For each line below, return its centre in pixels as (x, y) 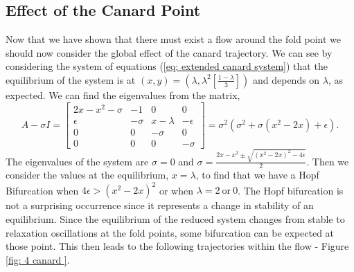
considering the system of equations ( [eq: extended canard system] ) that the (167, 66)
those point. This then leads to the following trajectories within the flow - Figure (177, 246)
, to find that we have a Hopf (257, 175)
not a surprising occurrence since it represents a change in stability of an (160, 205)
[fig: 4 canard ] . (38, 259)
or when (176, 190)
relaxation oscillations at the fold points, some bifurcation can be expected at (170, 232)
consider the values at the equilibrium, (87, 175)
